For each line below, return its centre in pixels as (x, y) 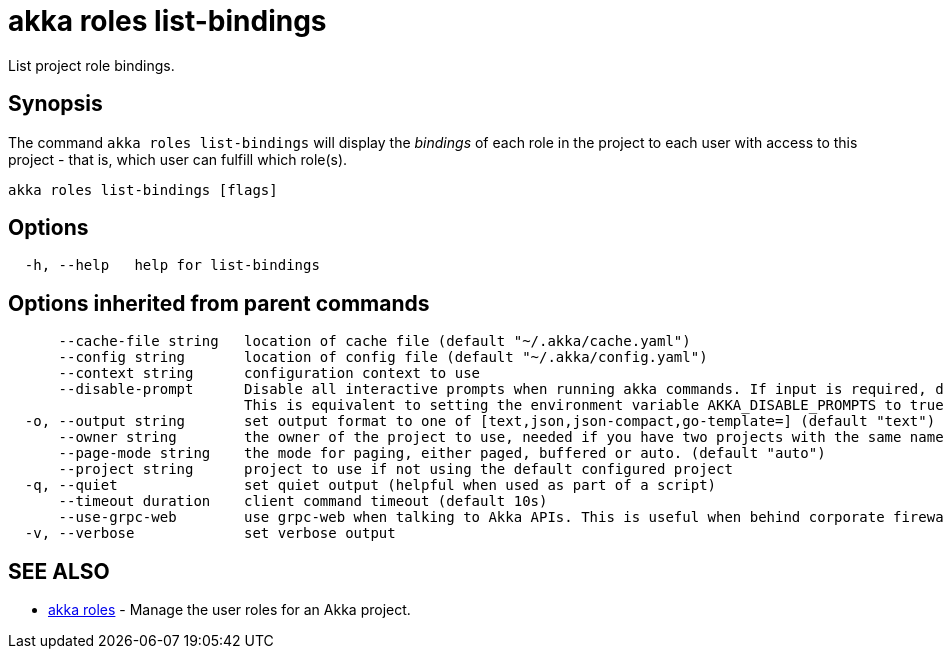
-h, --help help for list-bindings (172, 265)
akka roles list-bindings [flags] (143, 189)
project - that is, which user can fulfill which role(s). (178, 159)
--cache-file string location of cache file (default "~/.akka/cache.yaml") (374, 341)
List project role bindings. (91, 65)
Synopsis (55, 104)
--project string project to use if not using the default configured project (395, 469)
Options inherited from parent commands (219, 303)
